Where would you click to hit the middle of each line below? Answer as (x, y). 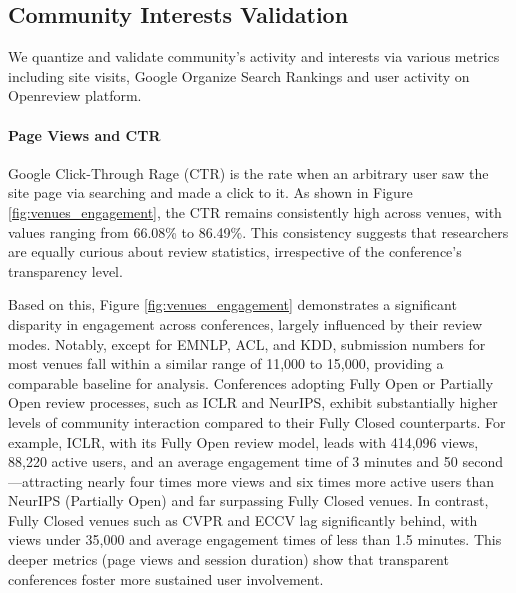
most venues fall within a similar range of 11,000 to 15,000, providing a (226, 363)
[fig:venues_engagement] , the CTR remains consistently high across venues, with (255, 211)
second (482, 461)
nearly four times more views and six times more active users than (290, 480)
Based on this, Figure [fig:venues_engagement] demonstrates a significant (232, 304)
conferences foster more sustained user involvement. (166, 578)
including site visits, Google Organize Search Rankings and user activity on (239, 75)
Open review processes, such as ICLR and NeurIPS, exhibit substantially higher (253, 402)
